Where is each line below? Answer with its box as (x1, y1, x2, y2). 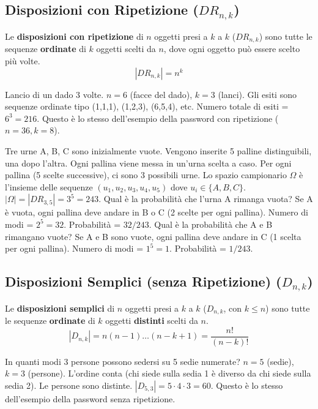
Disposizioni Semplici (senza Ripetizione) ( (5, 272, 282, 291)
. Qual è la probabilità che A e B (149, 217, 273, 230)
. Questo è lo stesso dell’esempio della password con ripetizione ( (37, 111, 279, 124)
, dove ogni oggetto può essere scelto (163, 42, 300, 55)
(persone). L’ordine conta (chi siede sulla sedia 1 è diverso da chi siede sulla (28, 367, 311, 380)
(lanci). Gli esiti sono (218, 88, 297, 100)
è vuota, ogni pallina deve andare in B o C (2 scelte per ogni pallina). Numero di (5, 206, 308, 219)
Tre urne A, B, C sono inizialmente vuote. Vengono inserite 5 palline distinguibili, (5, 144, 312, 157)
